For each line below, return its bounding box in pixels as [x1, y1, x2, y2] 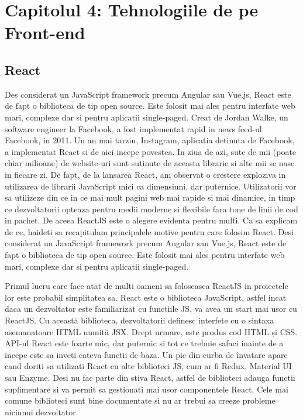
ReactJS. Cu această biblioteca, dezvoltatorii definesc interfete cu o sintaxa [5, 314, 274, 326]
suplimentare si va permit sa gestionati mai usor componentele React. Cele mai [5, 383, 288, 395]
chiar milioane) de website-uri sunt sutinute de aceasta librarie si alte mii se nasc [5, 157, 295, 169]
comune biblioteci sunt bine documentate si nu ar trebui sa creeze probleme [5, 394, 276, 407]
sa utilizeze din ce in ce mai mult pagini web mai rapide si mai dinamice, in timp [5, 191, 295, 204]
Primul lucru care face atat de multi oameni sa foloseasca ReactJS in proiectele [5, 280, 288, 292]
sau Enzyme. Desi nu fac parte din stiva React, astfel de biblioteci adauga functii [5, 371, 295, 384]
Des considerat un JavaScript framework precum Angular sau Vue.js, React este [5, 88, 291, 100]
